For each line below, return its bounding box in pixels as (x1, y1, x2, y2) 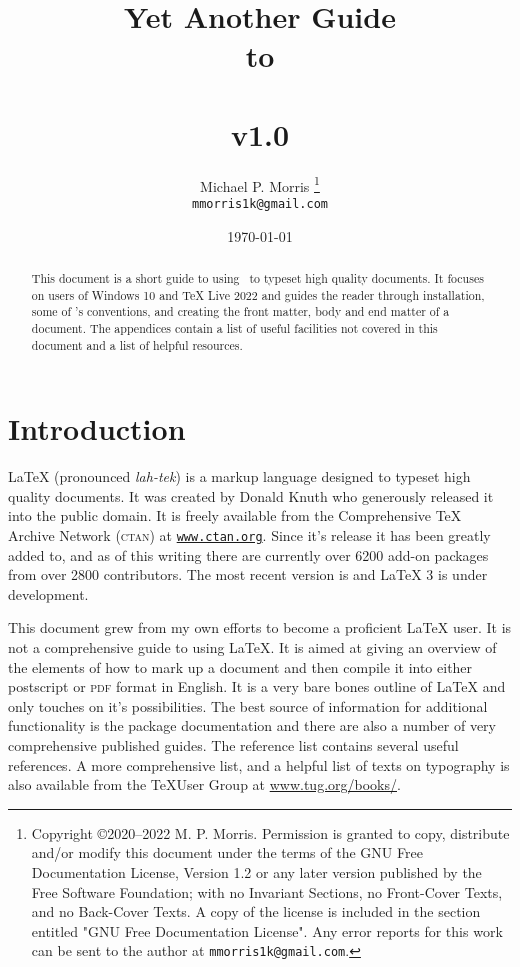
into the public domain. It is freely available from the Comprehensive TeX (8, 505, 462, 526)
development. (8, 583, 89, 604)
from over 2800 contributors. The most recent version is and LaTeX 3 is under (8, 564, 488, 585)
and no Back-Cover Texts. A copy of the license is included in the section (31, 901, 481, 922)
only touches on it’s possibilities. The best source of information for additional (8, 695, 488, 716)
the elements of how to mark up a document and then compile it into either (8, 656, 473, 677)
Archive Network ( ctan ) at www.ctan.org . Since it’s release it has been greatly (8, 524, 491, 545)
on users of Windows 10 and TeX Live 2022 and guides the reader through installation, (31, 286, 485, 303)
